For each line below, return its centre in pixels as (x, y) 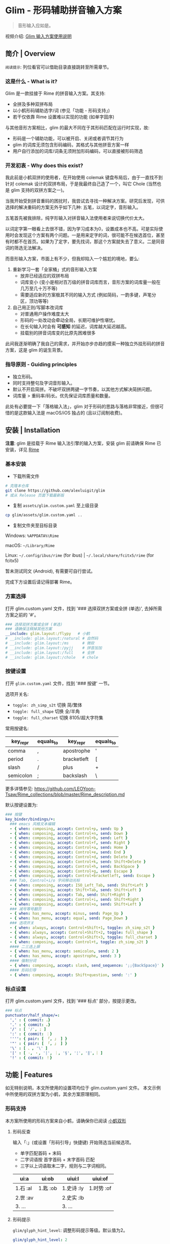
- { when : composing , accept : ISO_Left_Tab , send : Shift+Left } (79, 885)
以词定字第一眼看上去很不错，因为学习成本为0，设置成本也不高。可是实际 (82, 229)
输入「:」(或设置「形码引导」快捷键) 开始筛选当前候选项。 (73, 1142)
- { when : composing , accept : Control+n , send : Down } (69, 833)
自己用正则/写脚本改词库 (38, 308)
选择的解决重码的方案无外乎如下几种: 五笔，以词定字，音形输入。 (73, 207)
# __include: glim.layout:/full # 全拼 (50, 653)
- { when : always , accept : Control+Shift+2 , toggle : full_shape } (81, 932)
